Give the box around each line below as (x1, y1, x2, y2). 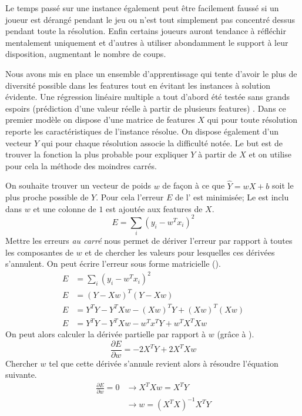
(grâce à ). (217, 328, 254, 340)
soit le (272, 179, 294, 192)
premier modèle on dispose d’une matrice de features (5, 113, 195, 126)
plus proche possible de (5, 191, 89, 203)
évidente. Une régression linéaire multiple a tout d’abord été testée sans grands (5, 90, 290, 103)
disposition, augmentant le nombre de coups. (5, 48, 166, 60)
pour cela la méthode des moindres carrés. (5, 159, 157, 172)
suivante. (5, 368, 37, 381)
